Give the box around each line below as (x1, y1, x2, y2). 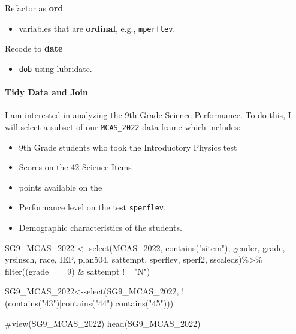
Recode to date (5, 42, 63, 55)
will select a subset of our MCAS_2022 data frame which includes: (5, 120, 241, 133)
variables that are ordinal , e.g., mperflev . (19, 22, 176, 34)
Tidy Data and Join (5, 86, 88, 98)
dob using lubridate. (19, 62, 92, 74)
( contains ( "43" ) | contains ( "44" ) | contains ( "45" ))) (5, 296, 174, 309)
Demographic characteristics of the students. (19, 221, 182, 233)
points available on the (19, 180, 102, 193)
